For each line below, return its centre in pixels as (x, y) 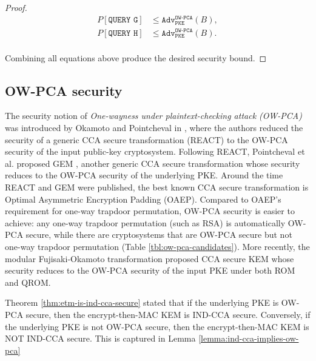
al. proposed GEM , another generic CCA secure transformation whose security (153, 163)
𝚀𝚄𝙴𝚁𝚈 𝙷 (123, 33)
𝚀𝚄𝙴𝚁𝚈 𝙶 (123, 20)
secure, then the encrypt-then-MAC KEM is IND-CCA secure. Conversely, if (168, 314)
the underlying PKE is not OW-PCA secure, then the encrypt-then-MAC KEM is (157, 326)
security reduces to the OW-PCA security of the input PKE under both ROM (150, 270)
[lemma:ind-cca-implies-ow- (249, 338)
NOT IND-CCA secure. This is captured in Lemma (100, 338)
